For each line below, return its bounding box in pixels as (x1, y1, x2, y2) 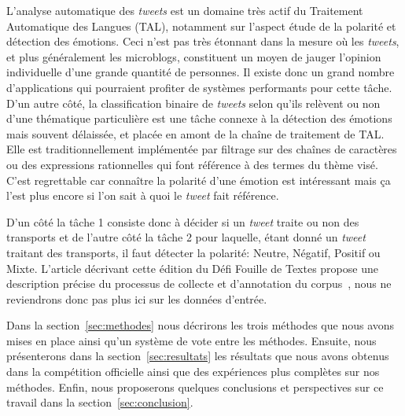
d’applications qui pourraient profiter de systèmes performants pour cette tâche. (6, 79, 392, 95)
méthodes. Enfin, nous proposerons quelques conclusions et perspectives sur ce (6, 378, 384, 395)
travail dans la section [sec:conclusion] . (6, 394, 193, 410)
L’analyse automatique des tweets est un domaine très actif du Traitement (6, 2, 363, 18)
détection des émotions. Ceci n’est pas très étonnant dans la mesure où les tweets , (6, 33, 399, 50)
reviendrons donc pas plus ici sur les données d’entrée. (6, 290, 267, 307)
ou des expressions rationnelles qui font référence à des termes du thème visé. (6, 156, 378, 172)
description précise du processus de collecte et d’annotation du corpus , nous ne (6, 275, 392, 292)
